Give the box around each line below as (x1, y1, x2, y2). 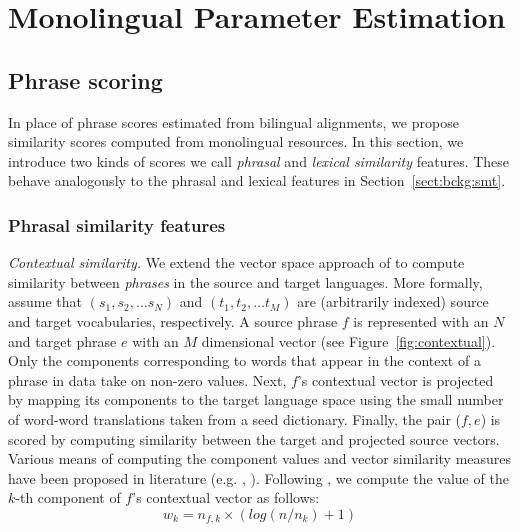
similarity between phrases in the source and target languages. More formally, (8, 271, 483, 292)
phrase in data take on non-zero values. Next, (8, 369, 287, 390)
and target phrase (8, 330, 117, 351)
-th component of (15, 487, 121, 508)
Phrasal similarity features (8, 212, 226, 237)
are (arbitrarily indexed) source (297, 291, 489, 312)
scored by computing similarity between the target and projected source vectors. (8, 428, 500, 449)
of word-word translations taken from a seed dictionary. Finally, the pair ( (8, 408, 461, 429)
